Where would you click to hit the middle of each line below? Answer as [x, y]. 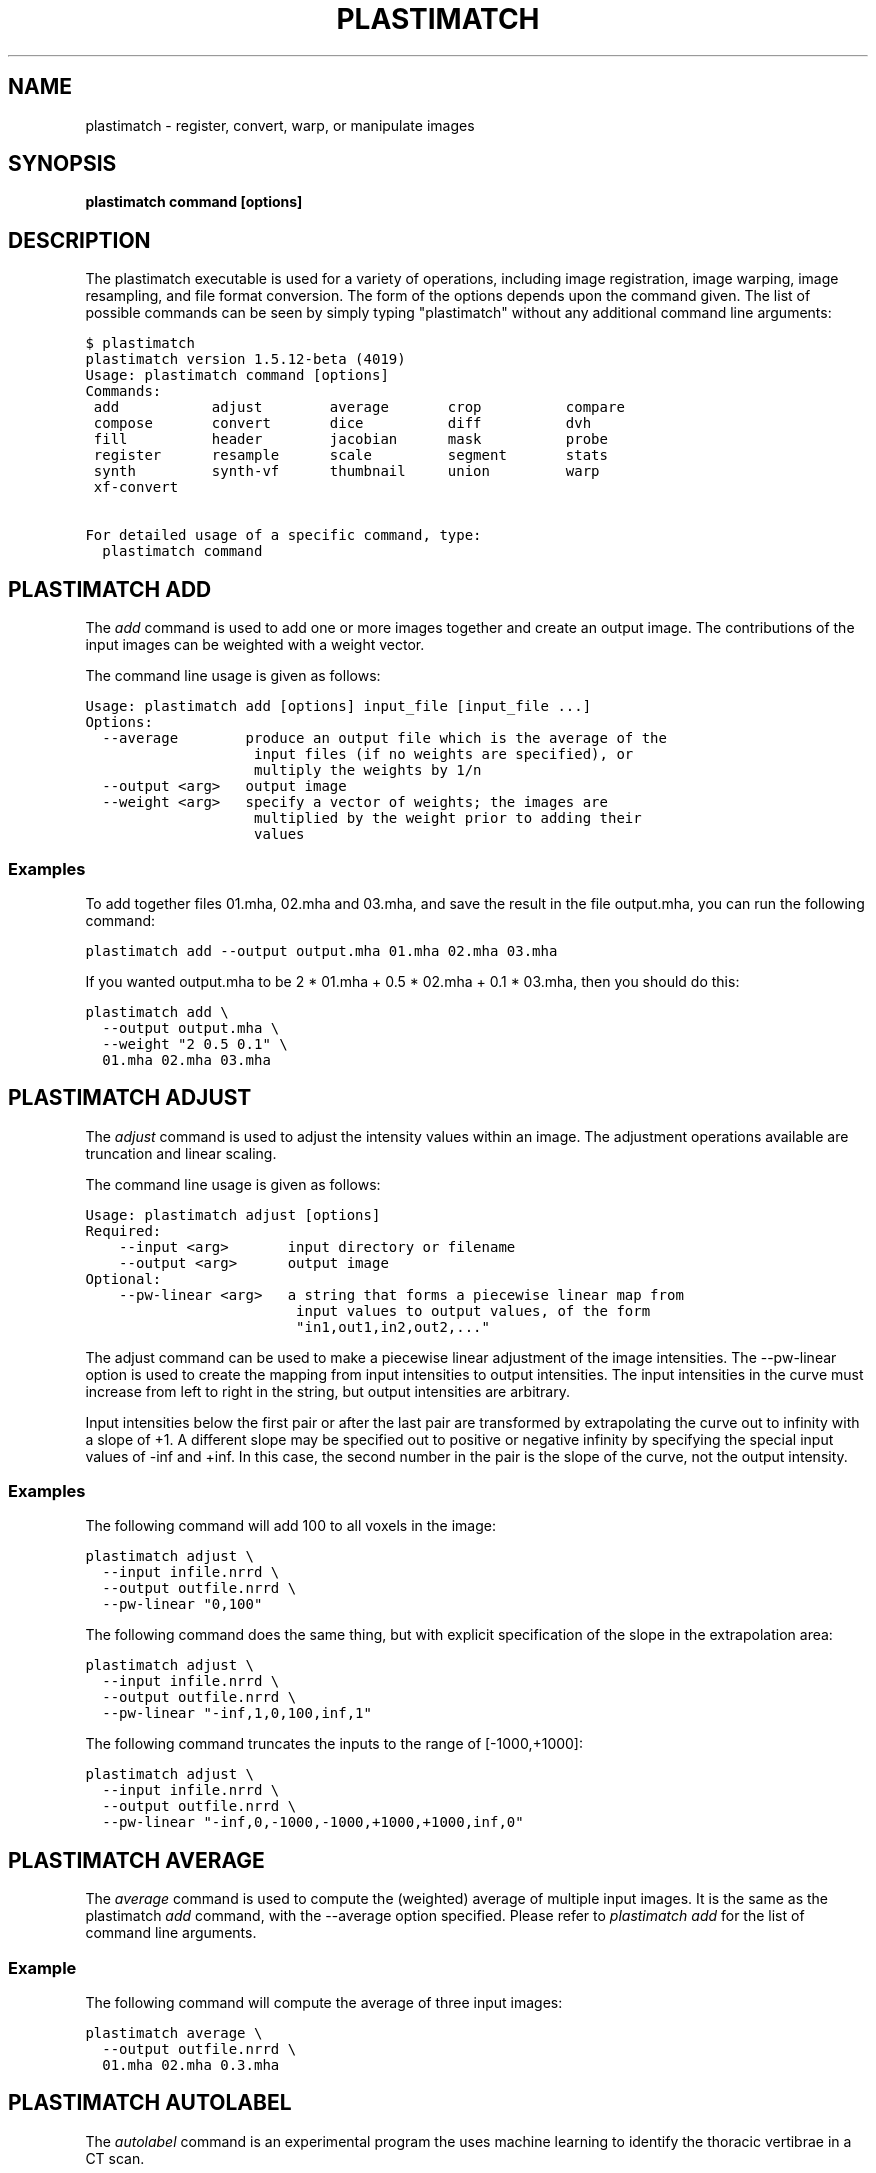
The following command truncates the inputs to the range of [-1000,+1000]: [334, 1744]
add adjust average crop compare [359, 407]
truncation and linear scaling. [181, 1153]
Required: [123, 1230]
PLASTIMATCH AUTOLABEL [150, 2103]
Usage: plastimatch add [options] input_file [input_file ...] [338, 706]
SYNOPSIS [62, 164]
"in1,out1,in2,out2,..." [393, 1326]
